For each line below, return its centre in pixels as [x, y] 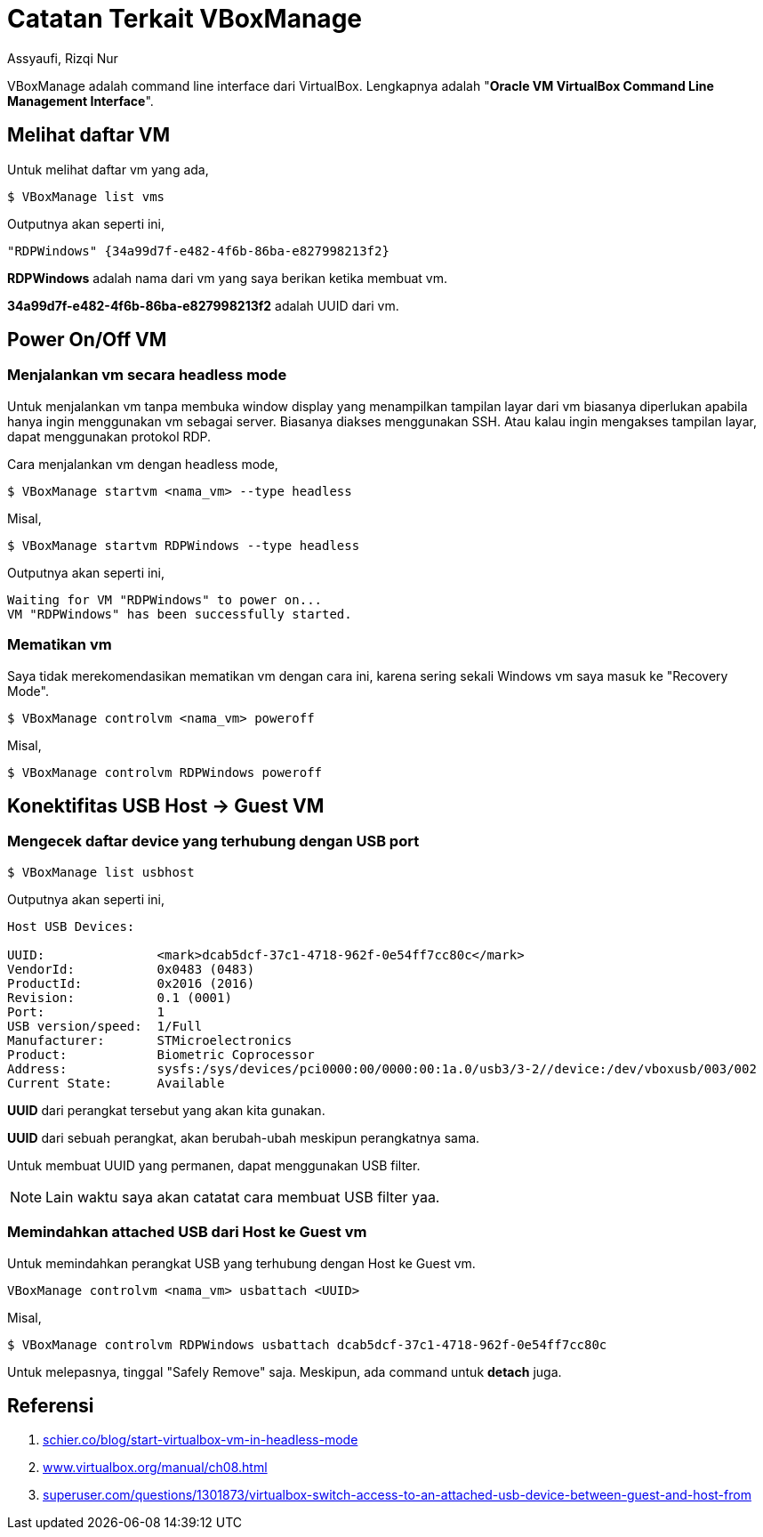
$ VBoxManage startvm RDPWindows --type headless [184, 545]
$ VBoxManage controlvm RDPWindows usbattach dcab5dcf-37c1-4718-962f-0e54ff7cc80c [307, 1344]
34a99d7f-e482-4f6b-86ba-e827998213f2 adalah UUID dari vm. [203, 305]
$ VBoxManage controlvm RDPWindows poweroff [165, 772]
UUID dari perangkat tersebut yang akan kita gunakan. [166, 1110]
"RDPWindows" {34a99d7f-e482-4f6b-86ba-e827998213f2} [198, 251]
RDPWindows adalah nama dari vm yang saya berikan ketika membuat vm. [227, 278]
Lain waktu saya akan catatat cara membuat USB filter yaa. [243, 1197]
